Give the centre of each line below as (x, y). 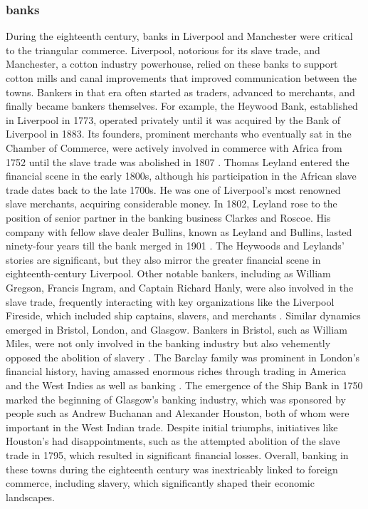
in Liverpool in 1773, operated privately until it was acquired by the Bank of (173, 119)
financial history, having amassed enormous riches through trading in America (176, 371)
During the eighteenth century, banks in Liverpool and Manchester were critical (179, 36)
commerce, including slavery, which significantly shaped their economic (160, 483)
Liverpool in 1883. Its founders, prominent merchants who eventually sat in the (179, 134)
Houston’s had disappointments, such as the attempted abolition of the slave (173, 441)
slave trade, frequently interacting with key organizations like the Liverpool (170, 301)
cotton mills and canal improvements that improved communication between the (181, 78)
